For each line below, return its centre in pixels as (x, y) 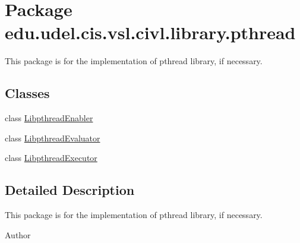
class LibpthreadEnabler (49, 118)
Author (18, 234)
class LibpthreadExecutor (51, 158)
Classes (27, 93)
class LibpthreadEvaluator (53, 138)
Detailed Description (70, 190)
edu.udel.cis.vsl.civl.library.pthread (150, 32)
